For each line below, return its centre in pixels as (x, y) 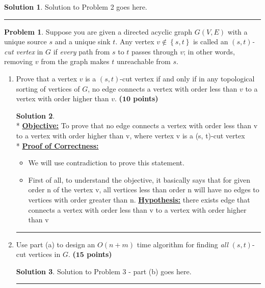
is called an (210, 41)
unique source (25, 41)
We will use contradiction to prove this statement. (106, 163)
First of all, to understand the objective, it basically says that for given (139, 179)
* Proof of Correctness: (57, 145)
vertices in (44, 254)
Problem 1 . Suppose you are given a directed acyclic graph (98, 31)
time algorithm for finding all (182, 244)
